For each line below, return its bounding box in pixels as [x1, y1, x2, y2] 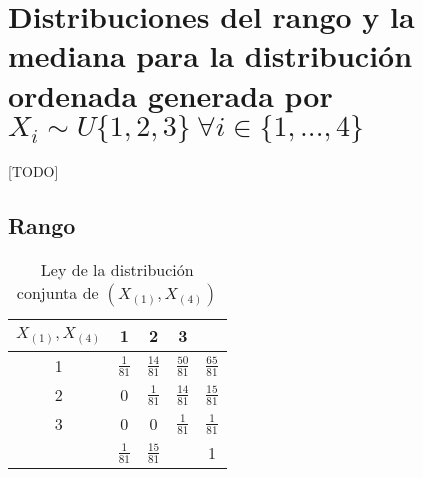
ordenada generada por [8, 74, 333, 115]
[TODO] [8, 161, 59, 182]
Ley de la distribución [40, 258, 194, 282]
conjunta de [16, 281, 99, 305]
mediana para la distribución [8, 35, 413, 76]
